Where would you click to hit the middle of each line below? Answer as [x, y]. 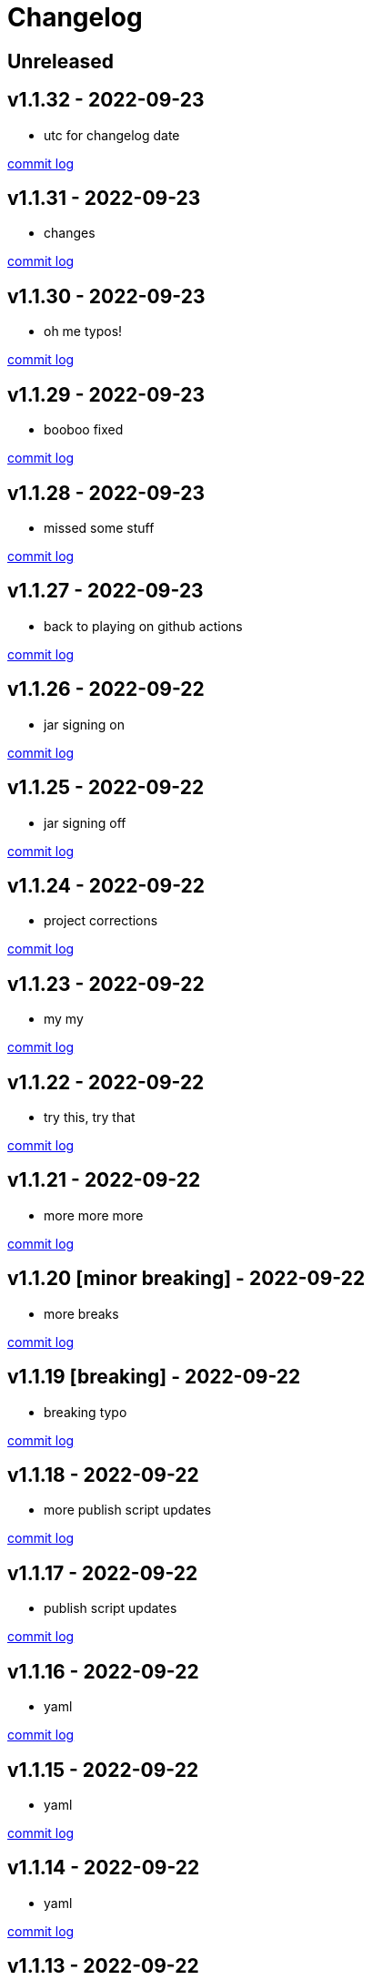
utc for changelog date [112, 135]
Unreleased [61, 61]
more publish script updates [128, 1510]
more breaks [81, 1313]
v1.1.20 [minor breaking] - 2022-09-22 [186, 1279]
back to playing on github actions [143, 626]
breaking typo [85, 1412]
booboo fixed [84, 430]
